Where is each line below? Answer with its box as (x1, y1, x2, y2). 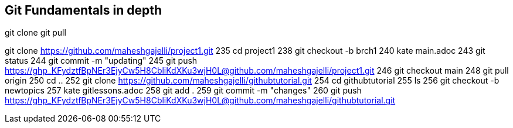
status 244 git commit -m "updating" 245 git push (5, 56, 198, 66)
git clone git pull (5, 27, 66, 38)
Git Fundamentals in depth (5, 3, 162, 18)
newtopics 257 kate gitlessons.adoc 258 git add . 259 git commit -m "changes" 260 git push (5, 85, 362, 96)
